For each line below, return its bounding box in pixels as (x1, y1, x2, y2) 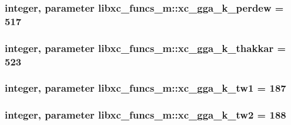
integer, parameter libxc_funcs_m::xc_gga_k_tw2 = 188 (5, 107, 286, 122)
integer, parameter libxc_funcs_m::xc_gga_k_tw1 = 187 (5, 81, 286, 95)
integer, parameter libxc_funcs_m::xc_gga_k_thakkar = (5, 40, 286, 55)
